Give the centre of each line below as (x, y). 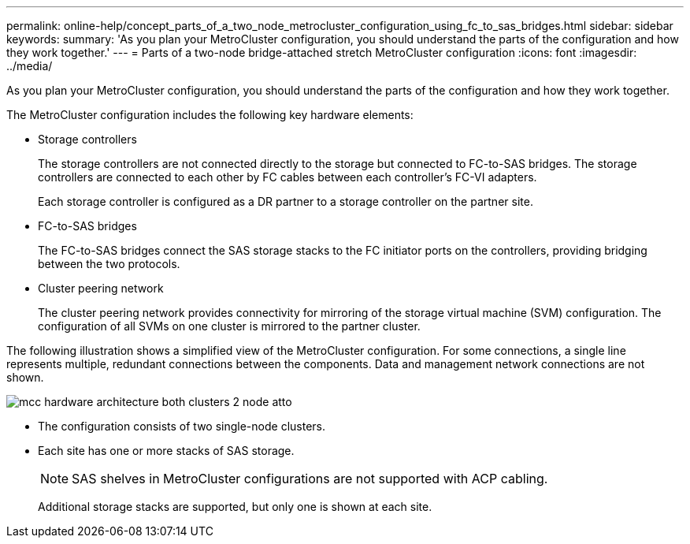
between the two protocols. (109, 264)
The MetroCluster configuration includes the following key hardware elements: (210, 115)
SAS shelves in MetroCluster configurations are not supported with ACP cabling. (310, 479)
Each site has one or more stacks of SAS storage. (166, 451)
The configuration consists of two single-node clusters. (182, 426)
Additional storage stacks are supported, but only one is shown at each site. (235, 507)
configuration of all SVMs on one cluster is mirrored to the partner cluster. (229, 326)
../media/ (30, 66)
